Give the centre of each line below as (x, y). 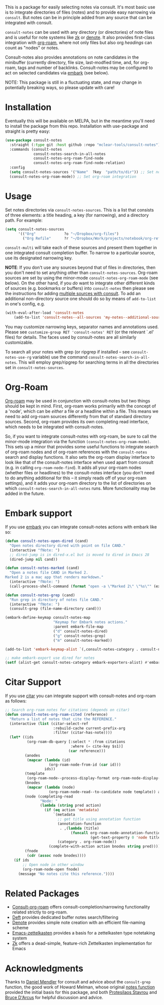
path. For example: (24, 220)
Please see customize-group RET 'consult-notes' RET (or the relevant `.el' (80, 332)
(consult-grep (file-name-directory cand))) (55, 609)
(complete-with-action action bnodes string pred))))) (105, 846)
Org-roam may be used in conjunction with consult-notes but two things (78, 401)
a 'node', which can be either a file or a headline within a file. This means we (82, 411)
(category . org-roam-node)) (87, 842)
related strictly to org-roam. (40, 912)
